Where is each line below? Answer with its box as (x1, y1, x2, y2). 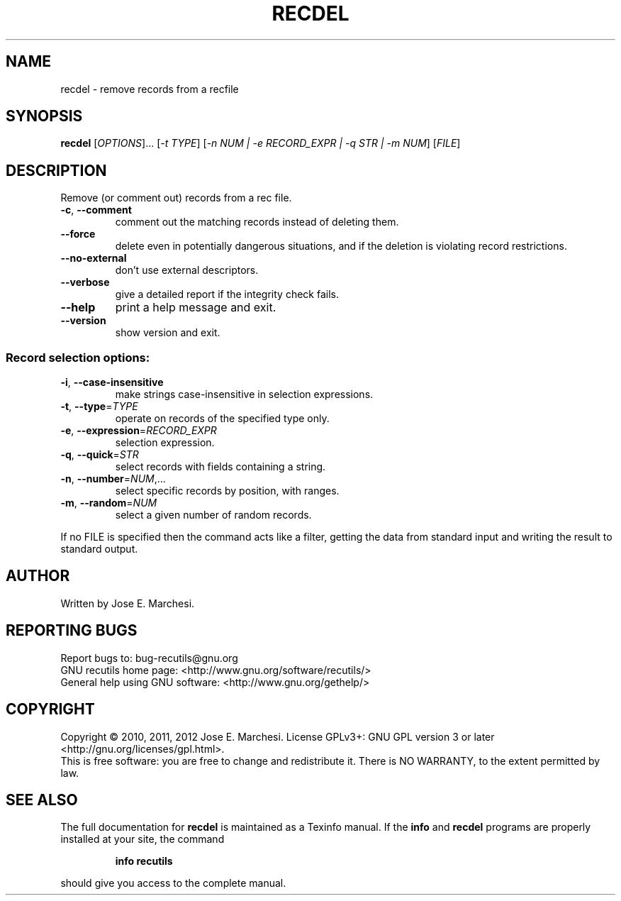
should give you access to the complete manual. (60, 877, 286, 890)
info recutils (115, 855, 173, 868)
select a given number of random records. (115, 509, 312, 521)
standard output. (60, 543, 138, 555)
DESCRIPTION (6, 161, 107, 179)
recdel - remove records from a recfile (60, 82, 239, 95)
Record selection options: (6, 350, 150, 365)
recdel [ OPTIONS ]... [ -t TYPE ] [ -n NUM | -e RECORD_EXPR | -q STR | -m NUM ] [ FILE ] (60, 137, 461, 150)
